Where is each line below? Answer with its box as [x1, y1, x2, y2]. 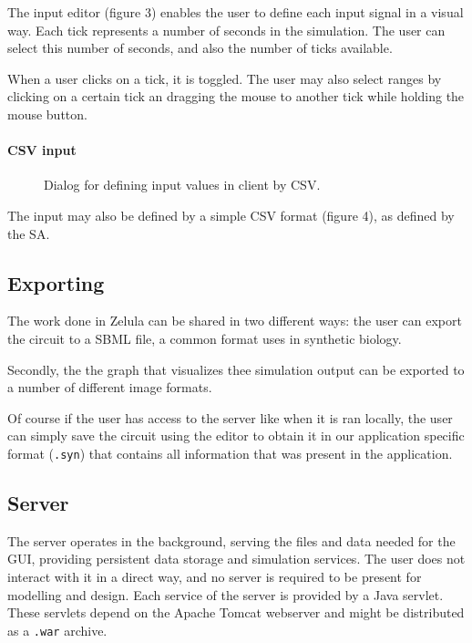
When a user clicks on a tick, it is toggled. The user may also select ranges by [7, 68, 442, 88]
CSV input [7, 140, 77, 160]
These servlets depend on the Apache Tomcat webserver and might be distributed [7, 603, 465, 622]
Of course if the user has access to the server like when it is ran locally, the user [7, 408, 453, 427]
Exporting [7, 268, 105, 296]
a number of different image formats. [7, 378, 212, 397]
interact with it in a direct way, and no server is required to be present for [7, 566, 422, 586]
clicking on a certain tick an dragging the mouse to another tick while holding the [7, 87, 465, 106]
